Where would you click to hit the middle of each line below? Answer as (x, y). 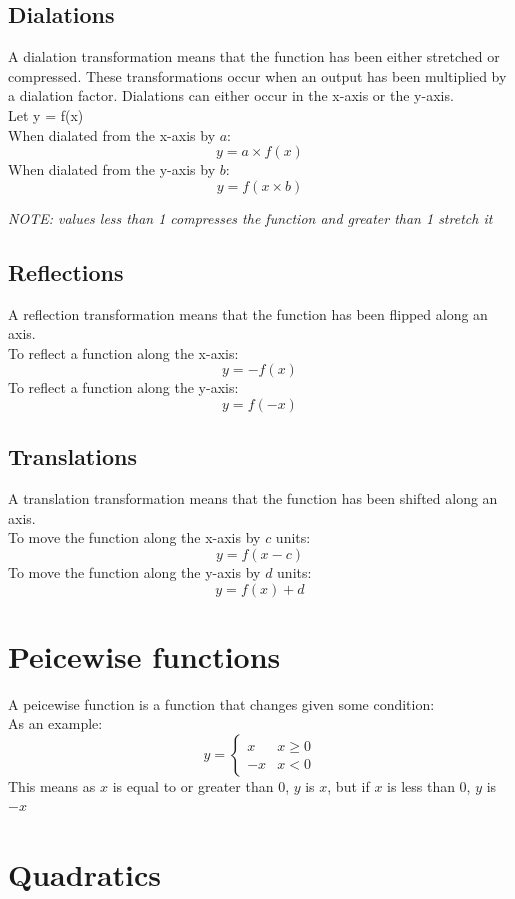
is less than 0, (429, 785)
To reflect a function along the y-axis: (123, 387)
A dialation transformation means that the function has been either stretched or (254, 56)
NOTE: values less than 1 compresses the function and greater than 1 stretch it (250, 217)
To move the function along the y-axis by (134, 571)
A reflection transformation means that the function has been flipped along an (248, 313)
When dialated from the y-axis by (112, 169)
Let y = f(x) (46, 114)
